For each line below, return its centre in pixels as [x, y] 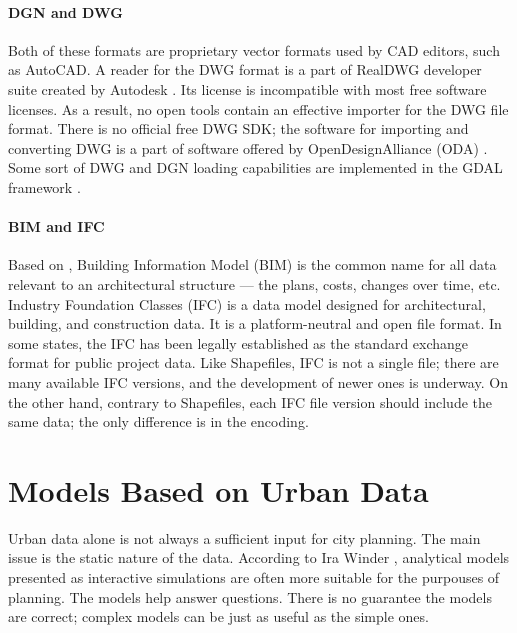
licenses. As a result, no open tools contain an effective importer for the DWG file [258, 108]
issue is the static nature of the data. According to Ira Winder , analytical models [259, 557]
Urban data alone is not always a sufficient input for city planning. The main [244, 537]
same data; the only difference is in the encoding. [158, 421]
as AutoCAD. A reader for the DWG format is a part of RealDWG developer [245, 69]
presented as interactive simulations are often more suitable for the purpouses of [254, 577]
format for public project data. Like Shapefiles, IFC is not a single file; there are [253, 362]
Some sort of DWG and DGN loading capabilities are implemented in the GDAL [255, 167]
